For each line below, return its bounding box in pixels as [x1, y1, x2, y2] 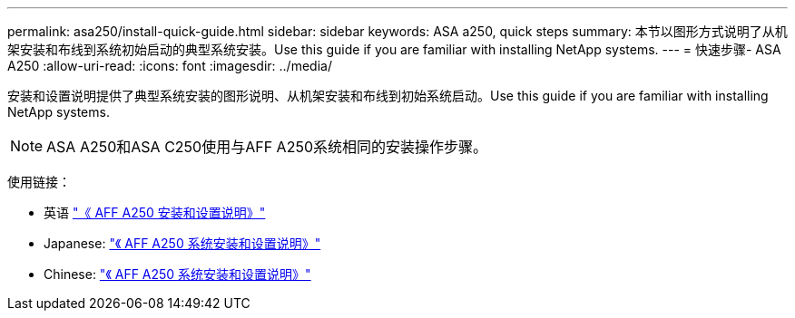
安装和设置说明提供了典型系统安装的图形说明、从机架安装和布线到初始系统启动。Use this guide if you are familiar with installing [7, 88, 769, 103]
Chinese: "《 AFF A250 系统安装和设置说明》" [44, 266, 311, 282]
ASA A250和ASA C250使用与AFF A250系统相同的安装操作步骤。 [46, 138, 487, 156]
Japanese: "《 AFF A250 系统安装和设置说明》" [44, 236, 321, 251]
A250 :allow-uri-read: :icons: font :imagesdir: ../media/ [7, 58, 332, 73]
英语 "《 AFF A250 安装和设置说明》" [44, 205, 266, 220]
